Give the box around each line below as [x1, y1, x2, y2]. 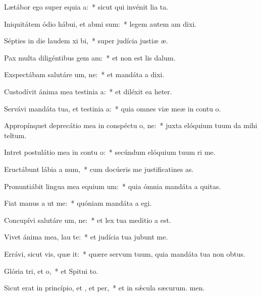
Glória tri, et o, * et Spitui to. [4, 265, 98, 276]
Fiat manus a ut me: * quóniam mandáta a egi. [4, 198, 152, 208]
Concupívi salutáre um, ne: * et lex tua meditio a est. [4, 214, 171, 225]
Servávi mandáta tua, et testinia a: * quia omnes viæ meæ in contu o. [4, 103, 221, 113]
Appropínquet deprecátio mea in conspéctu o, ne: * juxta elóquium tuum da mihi [4, 120, 257, 131]
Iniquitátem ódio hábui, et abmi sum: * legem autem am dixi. [4, 18, 197, 29]
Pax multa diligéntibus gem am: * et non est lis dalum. [4, 52, 176, 63]
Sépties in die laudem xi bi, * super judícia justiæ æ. [4, 35, 168, 46]
